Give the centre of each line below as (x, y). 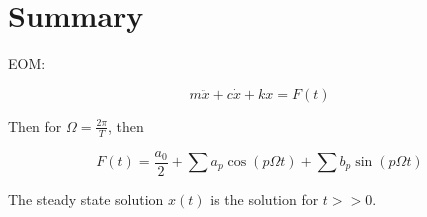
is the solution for (264, 198)
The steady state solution (86, 198)
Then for (35, 125)
